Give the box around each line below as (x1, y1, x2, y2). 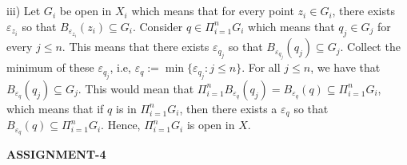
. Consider (132, 18, 183, 34)
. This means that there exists (62, 38, 209, 55)
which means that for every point (131, 2, 294, 19)
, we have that (310, 59, 381, 76)
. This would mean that (78, 80, 194, 96)
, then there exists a (179, 100, 277, 116)
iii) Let (6, 2, 41, 19)
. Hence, (101, 116, 141, 133)
